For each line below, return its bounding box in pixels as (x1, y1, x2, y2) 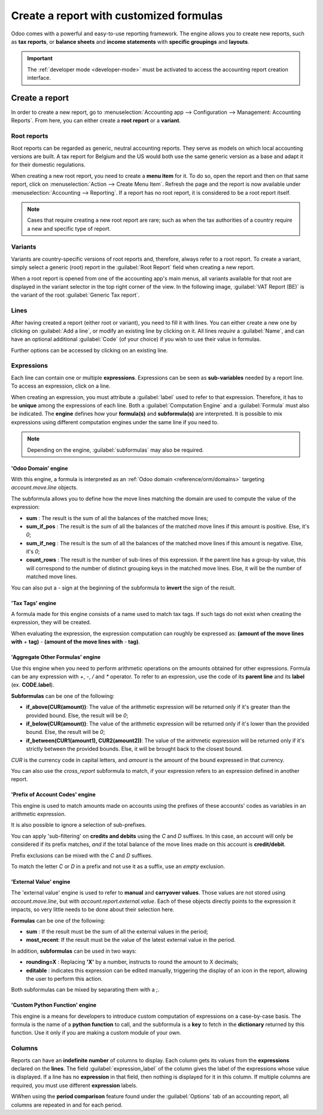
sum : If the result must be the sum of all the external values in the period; (26, 927, 209, 935)
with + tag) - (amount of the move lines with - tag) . (11, 638, 141, 645)
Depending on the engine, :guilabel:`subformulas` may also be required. (27, 446, 204, 454)
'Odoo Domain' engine (11, 464, 68, 472)
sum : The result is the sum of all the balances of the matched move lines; (26, 514, 209, 521)
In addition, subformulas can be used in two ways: (11, 947, 137, 954)
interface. (27, 74, 51, 81)
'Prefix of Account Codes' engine (11, 791, 96, 798)
